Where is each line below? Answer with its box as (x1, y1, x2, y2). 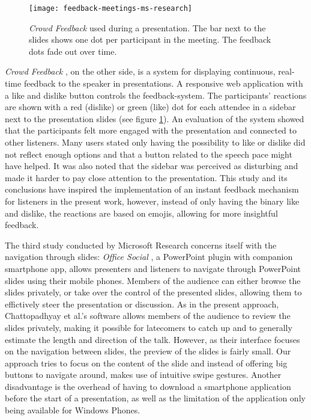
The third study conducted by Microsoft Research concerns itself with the (5, 238, 277, 251)
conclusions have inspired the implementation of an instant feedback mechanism (5, 183, 299, 196)
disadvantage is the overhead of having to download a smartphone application (5, 380, 291, 392)
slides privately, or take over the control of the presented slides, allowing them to (5, 286, 302, 298)
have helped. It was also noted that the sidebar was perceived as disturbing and (5, 159, 298, 172)
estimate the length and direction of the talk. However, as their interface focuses (5, 333, 300, 345)
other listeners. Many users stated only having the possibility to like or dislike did (5, 136, 306, 148)
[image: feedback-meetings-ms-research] (29, 4, 193, 13)
